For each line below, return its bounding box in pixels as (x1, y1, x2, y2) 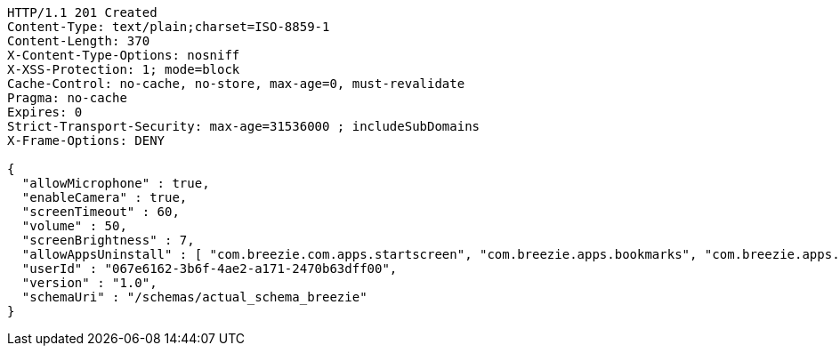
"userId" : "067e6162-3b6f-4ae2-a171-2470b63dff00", (21, 261, 398, 276)
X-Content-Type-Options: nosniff (7, 48, 240, 62)
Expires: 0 (7, 105, 83, 119)
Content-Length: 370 (7, 34, 150, 48)
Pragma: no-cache (7, 91, 127, 105)
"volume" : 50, (21, 219, 127, 233)
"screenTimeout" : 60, (21, 205, 180, 219)
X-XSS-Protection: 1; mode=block (7, 62, 240, 76)
